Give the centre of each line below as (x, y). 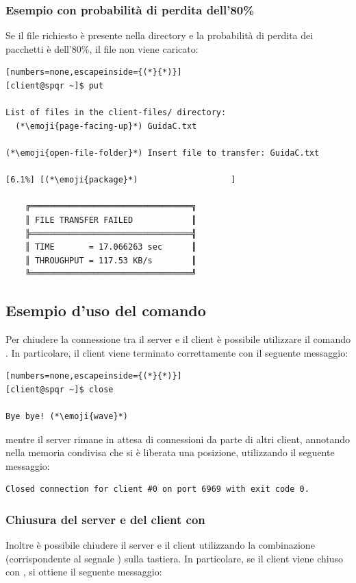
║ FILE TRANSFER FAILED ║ (111, 220)
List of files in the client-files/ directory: (116, 113)
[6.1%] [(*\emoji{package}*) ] (121, 180)
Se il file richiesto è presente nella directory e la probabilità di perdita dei (160, 35)
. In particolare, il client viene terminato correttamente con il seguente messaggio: (177, 352)
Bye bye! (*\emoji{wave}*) (67, 417)
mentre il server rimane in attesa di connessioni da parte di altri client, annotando (178, 439)
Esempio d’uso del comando (106, 310)
